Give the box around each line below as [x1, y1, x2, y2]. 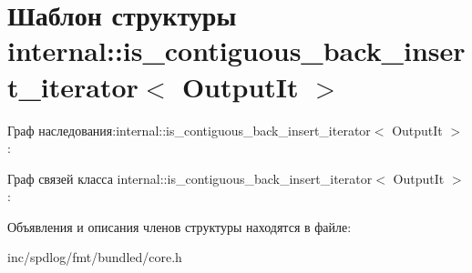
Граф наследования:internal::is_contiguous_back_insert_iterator [7, 120, 371, 139]
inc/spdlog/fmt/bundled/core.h [7, 248, 182, 267]
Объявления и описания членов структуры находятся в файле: [7, 217, 352, 236]
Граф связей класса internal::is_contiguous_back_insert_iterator [7, 168, 373, 187]
